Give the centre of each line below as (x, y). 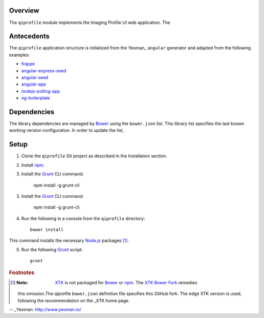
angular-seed (35, 77)
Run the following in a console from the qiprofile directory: (83, 218)
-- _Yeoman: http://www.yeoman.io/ (45, 310)
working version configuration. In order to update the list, (66, 130)
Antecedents (29, 36)
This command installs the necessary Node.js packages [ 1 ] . (69, 241)
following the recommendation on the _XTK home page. (74, 300)
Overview (24, 11)
